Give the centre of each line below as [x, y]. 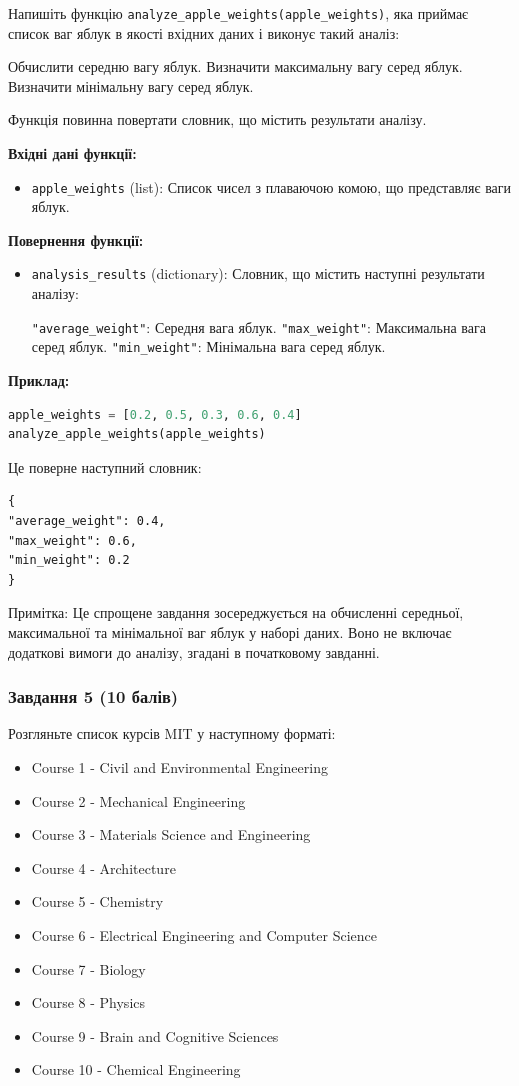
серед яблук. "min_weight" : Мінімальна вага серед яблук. [208, 346]
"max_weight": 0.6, [72, 540]
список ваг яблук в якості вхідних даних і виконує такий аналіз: [204, 32]
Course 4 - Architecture [103, 867]
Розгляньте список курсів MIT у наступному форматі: [172, 733]
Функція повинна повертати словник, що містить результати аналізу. [217, 119]
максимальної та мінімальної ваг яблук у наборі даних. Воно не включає [230, 631]
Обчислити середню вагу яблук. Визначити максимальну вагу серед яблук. [235, 66]
